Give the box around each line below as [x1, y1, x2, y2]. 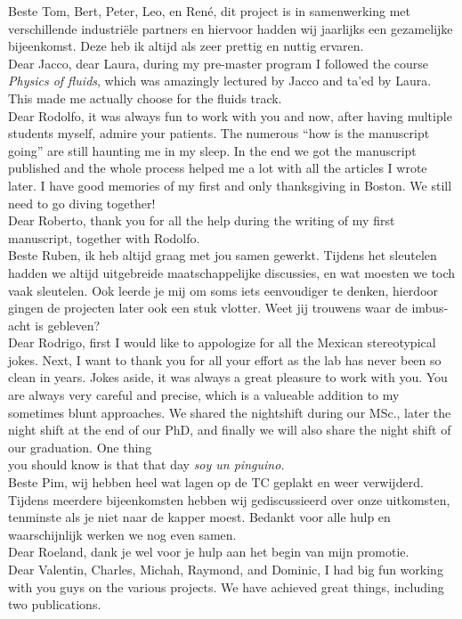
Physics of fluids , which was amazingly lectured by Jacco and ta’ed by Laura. [8, 71, 432, 90]
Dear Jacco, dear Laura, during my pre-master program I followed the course [8, 53, 429, 72]
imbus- [411, 298, 449, 317]
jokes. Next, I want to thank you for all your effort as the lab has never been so [8, 350, 442, 369]
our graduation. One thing [8, 437, 152, 456]
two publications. [8, 595, 101, 614]
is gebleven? [35, 315, 101, 334]
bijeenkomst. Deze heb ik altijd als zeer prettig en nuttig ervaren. [8, 37, 364, 55]
